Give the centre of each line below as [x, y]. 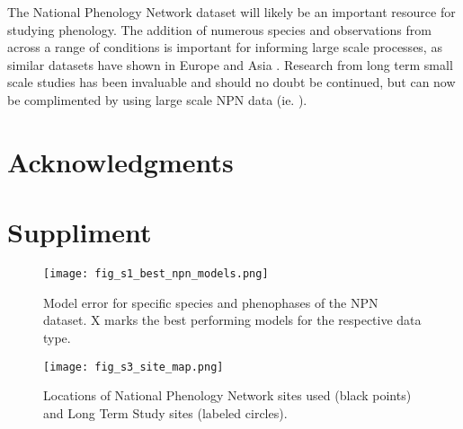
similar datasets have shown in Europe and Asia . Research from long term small [230, 64]
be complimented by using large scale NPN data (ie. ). [157, 99]
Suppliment [80, 232]
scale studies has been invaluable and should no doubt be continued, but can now [231, 82]
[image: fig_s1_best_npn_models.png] [156, 274]
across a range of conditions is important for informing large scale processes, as [225, 47]
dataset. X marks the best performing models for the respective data [232, 320]
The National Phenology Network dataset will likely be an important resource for [231, 12]
